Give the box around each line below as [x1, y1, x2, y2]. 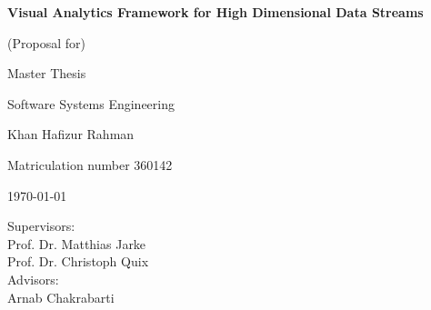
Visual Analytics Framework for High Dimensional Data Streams [7, 3, 424, 21]
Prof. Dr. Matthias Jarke [7, 234, 146, 253]
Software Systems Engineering [7, 94, 175, 113]
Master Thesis [7, 64, 86, 83]
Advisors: [7, 269, 59, 288]
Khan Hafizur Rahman [7, 125, 135, 144]
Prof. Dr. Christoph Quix [7, 252, 149, 271]
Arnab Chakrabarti [7, 287, 115, 306]
